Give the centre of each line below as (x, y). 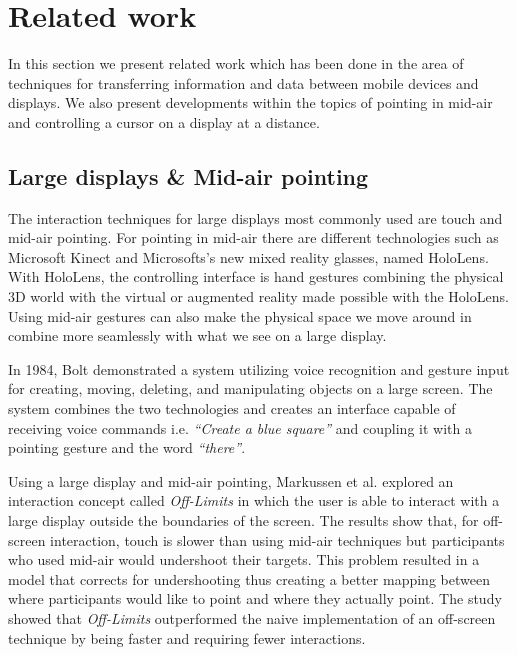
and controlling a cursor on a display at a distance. (164, 121)
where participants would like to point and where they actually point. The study (255, 598)
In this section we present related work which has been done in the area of (236, 63)
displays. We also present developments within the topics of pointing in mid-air (250, 102)
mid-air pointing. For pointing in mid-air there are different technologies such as (253, 237)
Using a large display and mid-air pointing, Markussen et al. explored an (231, 480)
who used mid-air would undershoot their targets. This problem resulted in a (244, 559)
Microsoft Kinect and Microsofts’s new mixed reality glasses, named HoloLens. (248, 256)
